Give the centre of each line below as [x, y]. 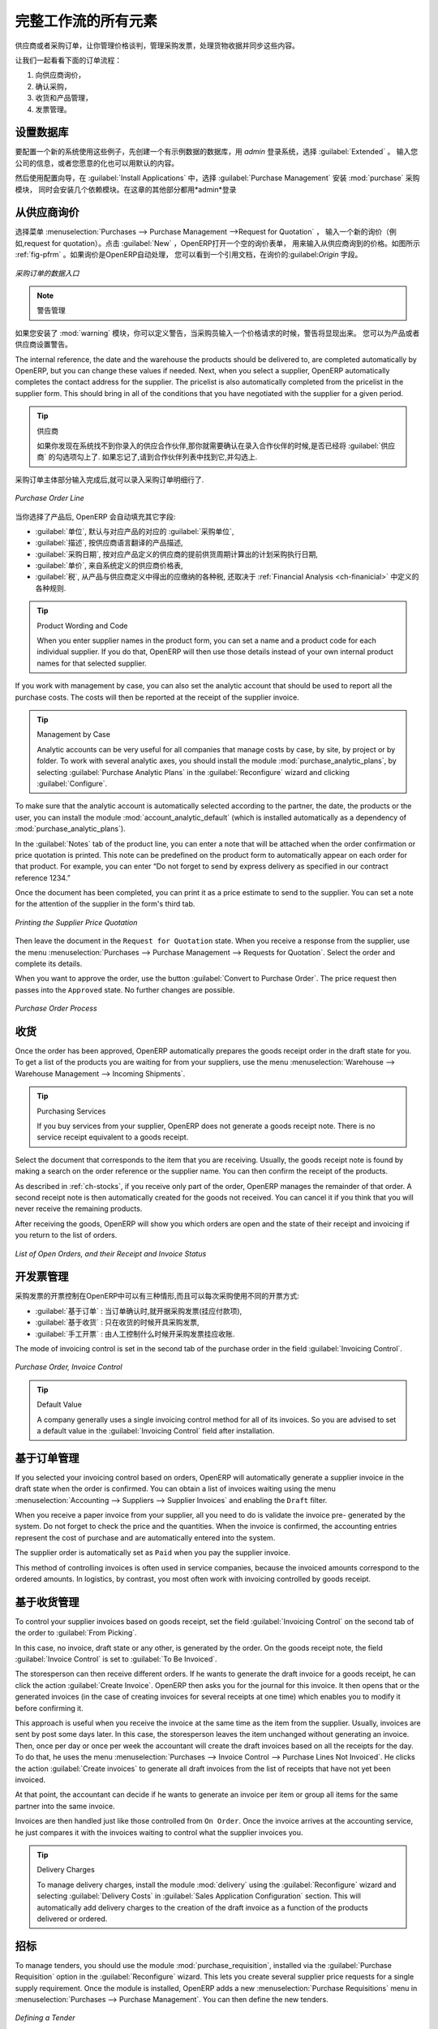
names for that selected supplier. [92, 663]
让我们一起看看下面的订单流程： [68, 60]
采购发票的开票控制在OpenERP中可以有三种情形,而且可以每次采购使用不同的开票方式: [157, 1296]
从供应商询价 [47, 212]
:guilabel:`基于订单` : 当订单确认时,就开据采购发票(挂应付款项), [139, 1311]
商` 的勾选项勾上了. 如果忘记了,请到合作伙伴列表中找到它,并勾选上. [147, 457]
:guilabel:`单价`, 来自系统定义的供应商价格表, [109, 566]
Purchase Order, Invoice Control [69, 1367]
